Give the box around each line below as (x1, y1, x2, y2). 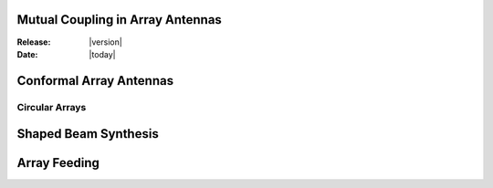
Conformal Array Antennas (16, 73, 173, 89)
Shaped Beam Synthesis (16, 126, 159, 141)
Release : (16, 37, 51, 47)
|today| (89, 48, 116, 59)
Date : (16, 48, 38, 59)
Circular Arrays (16, 100, 87, 113)
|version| (89, 37, 122, 47)
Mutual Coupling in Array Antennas (16, 12, 223, 27)
